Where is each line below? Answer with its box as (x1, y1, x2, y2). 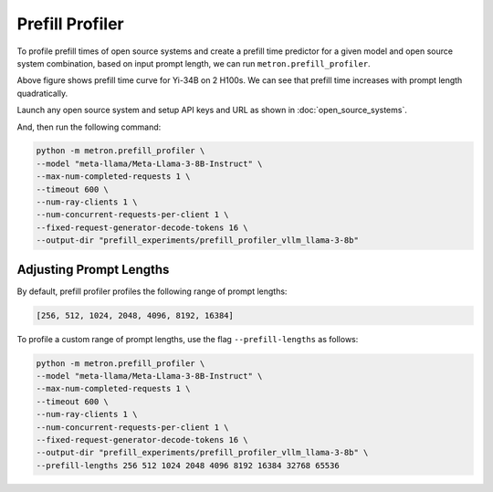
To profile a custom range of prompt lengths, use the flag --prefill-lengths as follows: (16, 333, 359, 344)
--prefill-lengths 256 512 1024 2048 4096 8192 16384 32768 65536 (36, 460, 340, 470)
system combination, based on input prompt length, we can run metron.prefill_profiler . (16, 58, 371, 68)
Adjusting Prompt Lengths (16, 261, 170, 277)
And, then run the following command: (16, 121, 162, 132)
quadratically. (16, 88, 68, 99)
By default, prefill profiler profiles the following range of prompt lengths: (16, 286, 288, 297)
